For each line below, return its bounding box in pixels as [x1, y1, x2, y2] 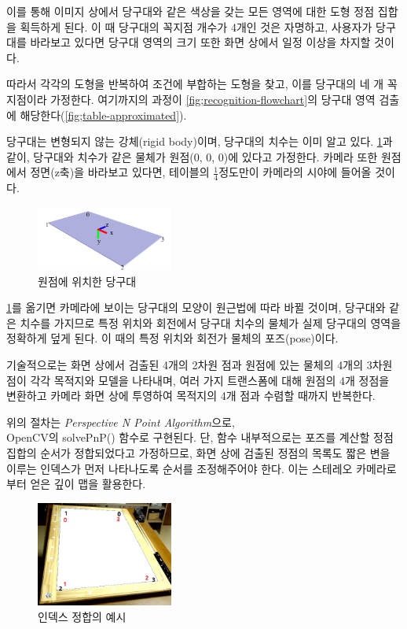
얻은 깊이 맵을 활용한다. [30, 475, 146, 492]
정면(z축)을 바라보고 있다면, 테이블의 [30, 164, 210, 180]
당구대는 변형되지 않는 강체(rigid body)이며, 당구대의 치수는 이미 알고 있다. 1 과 [6, 133, 393, 150]
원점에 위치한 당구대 [38, 272, 137, 289]
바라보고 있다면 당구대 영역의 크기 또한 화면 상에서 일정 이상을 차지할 [30, 34, 371, 50]
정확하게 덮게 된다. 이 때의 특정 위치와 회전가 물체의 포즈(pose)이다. [6, 330, 339, 346]
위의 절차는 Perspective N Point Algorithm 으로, [6, 413, 235, 430]
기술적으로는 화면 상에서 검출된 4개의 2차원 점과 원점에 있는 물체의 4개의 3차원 [6, 357, 393, 373]
